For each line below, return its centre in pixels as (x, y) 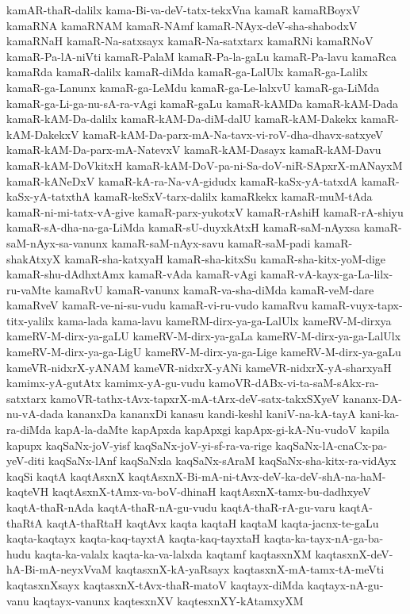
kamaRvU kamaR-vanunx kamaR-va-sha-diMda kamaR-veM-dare (214, 289)
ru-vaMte (29, 289)
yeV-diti (26, 460)
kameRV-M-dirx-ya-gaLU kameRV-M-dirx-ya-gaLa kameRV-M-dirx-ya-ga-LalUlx (204, 336)
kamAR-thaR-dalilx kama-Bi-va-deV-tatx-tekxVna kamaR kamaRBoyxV (184, 10)
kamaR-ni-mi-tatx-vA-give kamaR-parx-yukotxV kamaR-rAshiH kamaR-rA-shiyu (205, 211)
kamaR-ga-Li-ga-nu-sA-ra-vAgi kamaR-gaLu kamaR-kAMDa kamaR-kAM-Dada (202, 103)
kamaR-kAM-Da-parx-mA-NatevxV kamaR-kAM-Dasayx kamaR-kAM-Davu (194, 150)
